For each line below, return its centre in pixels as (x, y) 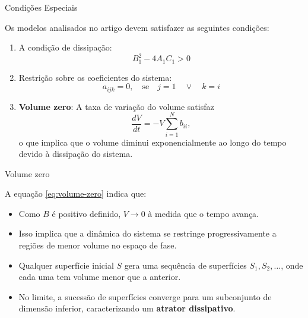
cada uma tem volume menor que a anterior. (100, 277)
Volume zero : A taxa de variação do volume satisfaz (116, 106)
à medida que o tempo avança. (204, 213)
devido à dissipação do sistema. (76, 154)
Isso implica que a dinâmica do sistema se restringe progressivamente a (147, 233)
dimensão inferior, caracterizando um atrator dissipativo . (127, 308)
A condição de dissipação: (65, 47)
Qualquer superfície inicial (66, 265)
